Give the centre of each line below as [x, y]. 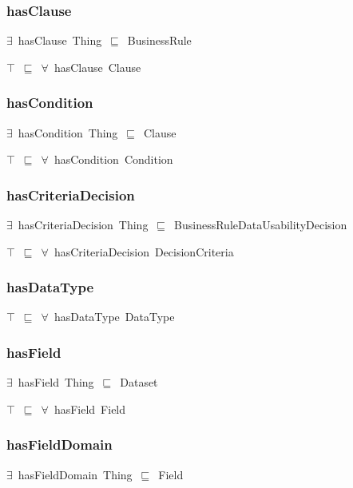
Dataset [139, 382]
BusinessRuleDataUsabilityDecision [261, 225]
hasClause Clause [97, 67]
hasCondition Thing [68, 132]
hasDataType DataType [114, 317]
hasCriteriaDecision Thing [83, 225]
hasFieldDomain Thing [75, 474]
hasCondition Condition [113, 159]
